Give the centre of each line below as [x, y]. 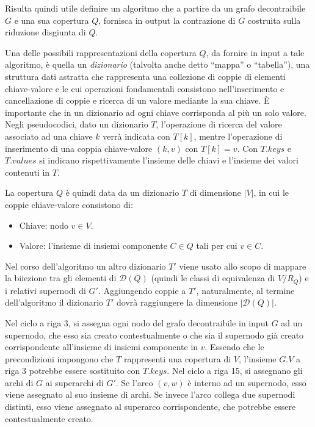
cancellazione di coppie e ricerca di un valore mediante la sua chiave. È [137, 100]
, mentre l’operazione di [238, 136]
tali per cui [217, 246]
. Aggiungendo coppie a [142, 290]
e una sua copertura [52, 20]
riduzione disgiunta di [45, 32]
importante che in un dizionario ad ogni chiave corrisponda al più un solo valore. [156, 112]
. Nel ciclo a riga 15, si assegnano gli [235, 371]
